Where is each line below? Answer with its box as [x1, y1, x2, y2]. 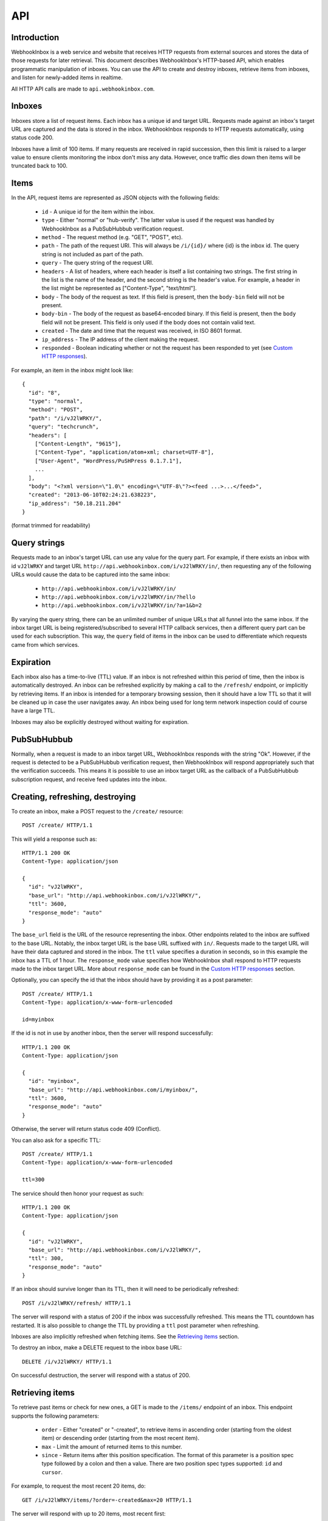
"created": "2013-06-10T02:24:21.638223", [28, 492, 157, 498]
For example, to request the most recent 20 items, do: [11, 1482, 146, 1490]
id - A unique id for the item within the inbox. [41, 207, 155, 215]
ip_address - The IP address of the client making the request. [41, 335, 200, 343]
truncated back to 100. [11, 162, 68, 170]
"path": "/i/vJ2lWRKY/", [28, 414, 103, 422]
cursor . [41, 1468, 63, 1475]
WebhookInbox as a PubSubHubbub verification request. [41, 225, 184, 232]
